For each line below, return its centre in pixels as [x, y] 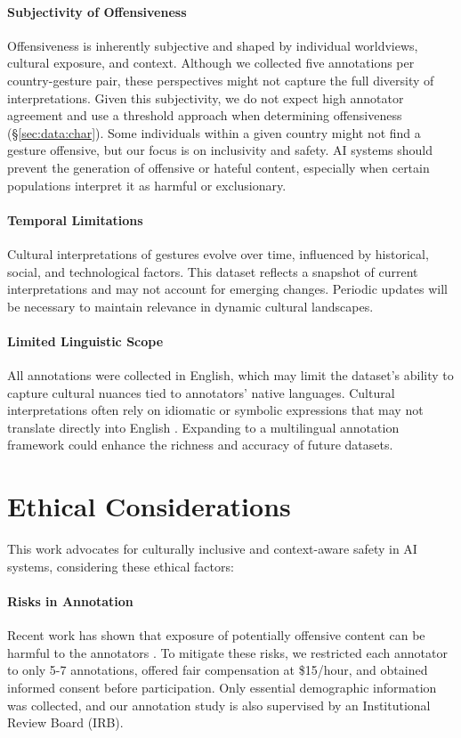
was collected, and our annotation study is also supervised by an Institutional [219, 705]
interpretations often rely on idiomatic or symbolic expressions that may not [215, 410]
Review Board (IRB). [65, 722]
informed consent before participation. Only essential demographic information [222, 687]
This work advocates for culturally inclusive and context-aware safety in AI [212, 549]
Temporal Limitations [75, 219]
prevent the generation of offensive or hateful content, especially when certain [218, 167]
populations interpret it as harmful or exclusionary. [147, 185]
